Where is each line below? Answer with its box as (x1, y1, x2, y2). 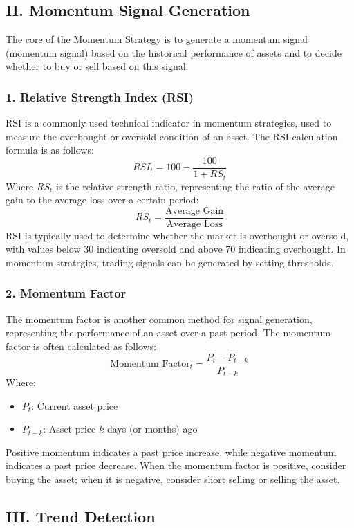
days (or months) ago (106, 421, 198, 436)
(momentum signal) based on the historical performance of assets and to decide (6, 45, 342, 60)
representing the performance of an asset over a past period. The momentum (6, 325, 331, 340)
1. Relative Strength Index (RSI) (6, 88, 194, 105)
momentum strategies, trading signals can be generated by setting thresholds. (6, 255, 334, 269)
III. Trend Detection (6, 506, 156, 527)
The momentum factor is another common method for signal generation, (6, 311, 313, 326)
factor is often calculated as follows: (6, 338, 157, 353)
